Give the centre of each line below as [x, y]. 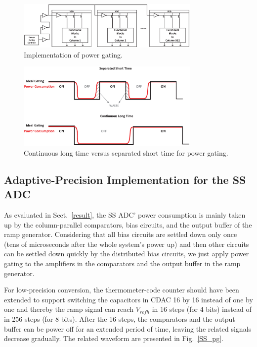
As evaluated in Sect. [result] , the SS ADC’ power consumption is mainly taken [125, 215]
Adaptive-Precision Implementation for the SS [125, 179]
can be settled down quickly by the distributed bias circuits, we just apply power [127, 254]
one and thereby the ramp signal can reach [69, 309]
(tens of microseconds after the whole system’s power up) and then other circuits [127, 244]
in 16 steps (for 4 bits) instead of [202, 309]
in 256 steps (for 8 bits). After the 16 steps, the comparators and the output [120, 318]
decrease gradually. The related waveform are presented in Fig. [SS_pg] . [114, 338]
